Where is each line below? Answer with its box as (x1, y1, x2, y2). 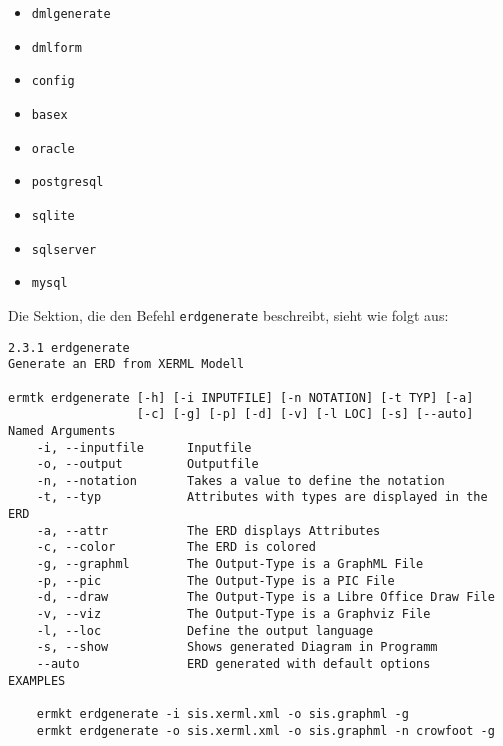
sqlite (31, 208, 75, 223)
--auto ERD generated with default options (36, 657, 431, 672)
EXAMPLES (8, 673, 66, 688)
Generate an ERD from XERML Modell (8, 357, 245, 372)
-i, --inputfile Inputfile (36, 440, 252, 455)
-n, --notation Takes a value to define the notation (36, 473, 445, 488)
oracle (31, 141, 75, 156)
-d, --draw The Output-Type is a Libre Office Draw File (36, 590, 495, 605)
